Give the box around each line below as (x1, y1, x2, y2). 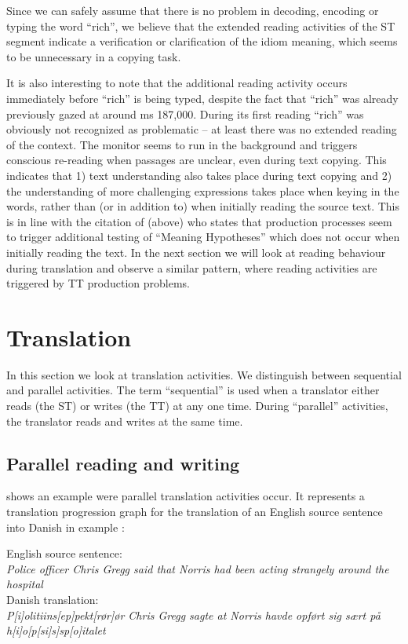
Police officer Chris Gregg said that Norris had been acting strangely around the (6, 560, 389, 576)
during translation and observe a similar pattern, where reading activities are (6, 259, 377, 276)
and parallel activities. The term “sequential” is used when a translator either (6, 382, 380, 398)
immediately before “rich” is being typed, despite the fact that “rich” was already (6, 90, 399, 106)
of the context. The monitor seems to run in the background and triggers (6, 136, 358, 152)
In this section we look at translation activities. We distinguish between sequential (6, 366, 402, 382)
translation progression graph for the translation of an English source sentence (6, 503, 383, 519)
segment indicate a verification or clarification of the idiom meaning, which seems (6, 33, 398, 49)
